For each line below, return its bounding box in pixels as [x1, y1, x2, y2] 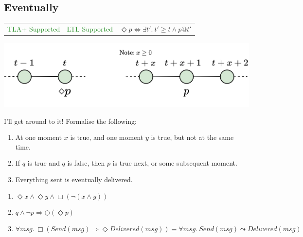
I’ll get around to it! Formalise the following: [4, 116, 137, 126]
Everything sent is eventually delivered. [15, 174, 133, 185]
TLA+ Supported [7, 23, 60, 34]
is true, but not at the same [151, 132, 234, 142]
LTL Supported [67, 23, 113, 34]
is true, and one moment [70, 132, 143, 142]
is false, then [67, 158, 105, 168]
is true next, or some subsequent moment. [112, 158, 237, 168]
